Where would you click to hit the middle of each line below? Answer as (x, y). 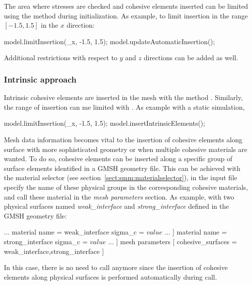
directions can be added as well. (191, 58)
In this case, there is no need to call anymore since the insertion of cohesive (116, 267)
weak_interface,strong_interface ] (54, 251)
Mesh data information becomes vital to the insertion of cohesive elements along (123, 139)
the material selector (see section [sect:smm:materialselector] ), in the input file (121, 177)
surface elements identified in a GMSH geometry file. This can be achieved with (122, 168)
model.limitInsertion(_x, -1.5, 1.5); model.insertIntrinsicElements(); (105, 123)
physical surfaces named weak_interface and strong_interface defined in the (117, 206)
